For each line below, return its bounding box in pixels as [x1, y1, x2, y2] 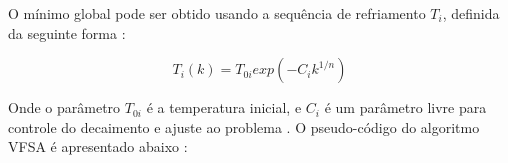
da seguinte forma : [8, 22, 126, 43]
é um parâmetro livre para [324, 97, 487, 118]
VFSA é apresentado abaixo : [8, 136, 188, 157]
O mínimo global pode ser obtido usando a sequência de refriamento [8, 3, 426, 23]
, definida [442, 3, 500, 23]
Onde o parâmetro [8, 97, 121, 118]
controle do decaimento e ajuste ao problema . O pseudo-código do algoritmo [8, 116, 480, 137]
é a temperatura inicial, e [146, 97, 302, 118]
